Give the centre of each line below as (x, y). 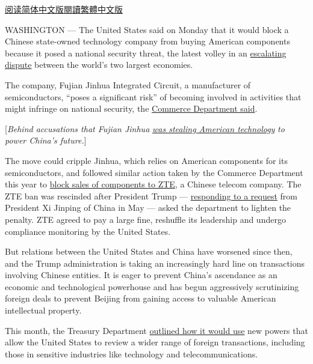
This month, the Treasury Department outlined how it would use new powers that (156, 330)
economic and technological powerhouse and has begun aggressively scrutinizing (152, 286)
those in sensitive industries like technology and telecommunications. (132, 353)
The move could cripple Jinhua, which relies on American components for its (146, 160)
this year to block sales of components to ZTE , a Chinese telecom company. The (153, 184)
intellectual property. (43, 310)
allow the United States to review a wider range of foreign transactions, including (155, 342)
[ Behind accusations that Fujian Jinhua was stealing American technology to (145, 128)
